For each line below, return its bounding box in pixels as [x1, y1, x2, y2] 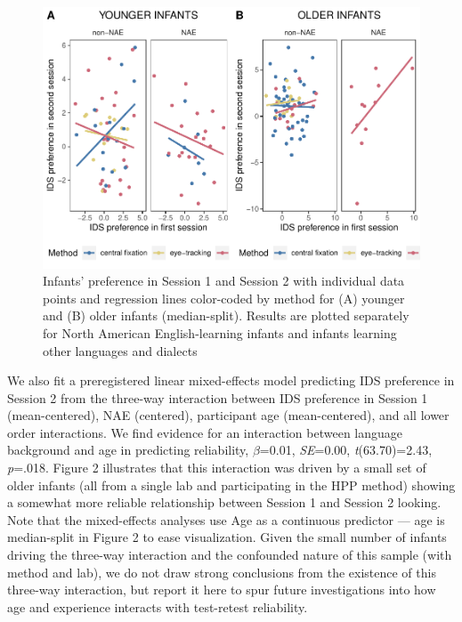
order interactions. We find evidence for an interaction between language [7, 423, 403, 441]
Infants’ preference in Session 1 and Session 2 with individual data [43, 271, 405, 290]
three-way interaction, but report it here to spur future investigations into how [7, 580, 436, 599]
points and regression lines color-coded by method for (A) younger [43, 288, 405, 307]
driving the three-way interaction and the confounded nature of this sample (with [7, 545, 452, 564]
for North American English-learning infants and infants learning [43, 323, 397, 342]
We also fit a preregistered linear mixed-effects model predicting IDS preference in [7, 371, 455, 390]
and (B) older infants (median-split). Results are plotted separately [43, 306, 409, 325]
